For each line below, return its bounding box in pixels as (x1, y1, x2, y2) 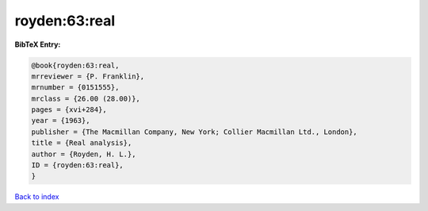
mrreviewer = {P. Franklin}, (31, 71, 145, 81)
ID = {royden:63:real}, (31, 161, 124, 170)
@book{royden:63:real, (31, 60, 120, 70)
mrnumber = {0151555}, (31, 83, 120, 92)
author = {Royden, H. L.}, (31, 149, 136, 159)
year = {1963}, (31, 116, 90, 125)
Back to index (14, 192, 59, 201)
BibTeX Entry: (14, 40, 61, 49)
